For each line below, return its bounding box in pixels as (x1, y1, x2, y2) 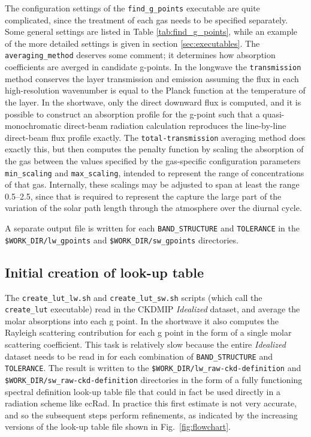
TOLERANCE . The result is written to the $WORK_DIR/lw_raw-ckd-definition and (5, 361, 301, 374)
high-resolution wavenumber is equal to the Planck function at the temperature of (5, 84, 306, 97)
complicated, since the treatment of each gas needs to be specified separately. (5, 13, 288, 26)
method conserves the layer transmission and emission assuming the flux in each (5, 72, 299, 85)
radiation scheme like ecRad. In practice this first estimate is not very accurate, (5, 397, 297, 409)
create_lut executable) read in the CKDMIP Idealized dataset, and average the (5, 303, 300, 315)
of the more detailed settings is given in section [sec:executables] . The (5, 37, 260, 49)
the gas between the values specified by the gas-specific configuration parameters (5, 154, 301, 167)
